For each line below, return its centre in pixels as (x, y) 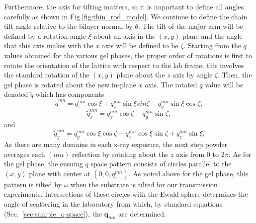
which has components (70, 94)
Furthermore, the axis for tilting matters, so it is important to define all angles (124, 6)
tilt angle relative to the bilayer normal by (68, 26)
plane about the (141, 75)
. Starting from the (212, 45)
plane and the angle (213, 36)
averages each (25, 154)
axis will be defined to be (140, 45)
